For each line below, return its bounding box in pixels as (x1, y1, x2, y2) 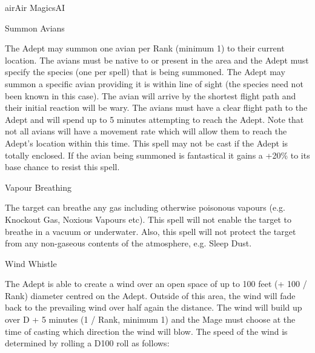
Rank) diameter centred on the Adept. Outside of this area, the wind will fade (5, 289, 296, 302)
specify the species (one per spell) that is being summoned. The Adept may (5, 65, 285, 78)
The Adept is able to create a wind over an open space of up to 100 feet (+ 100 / (5, 277, 307, 290)
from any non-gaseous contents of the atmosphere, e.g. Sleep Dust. (5, 237, 252, 249)
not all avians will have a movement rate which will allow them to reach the (5, 125, 287, 137)
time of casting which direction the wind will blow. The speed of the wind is (5, 325, 288, 337)
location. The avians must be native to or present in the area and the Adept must (5, 53, 309, 66)
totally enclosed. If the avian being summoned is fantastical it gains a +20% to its (5, 148, 310, 161)
